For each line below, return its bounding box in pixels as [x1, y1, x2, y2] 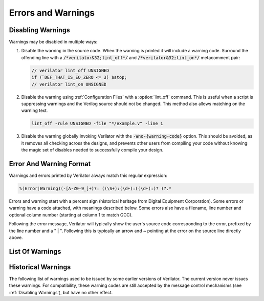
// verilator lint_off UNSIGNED [31, 67, 110, 73]
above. [9, 235, 23, 240]
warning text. [21, 107, 48, 113]
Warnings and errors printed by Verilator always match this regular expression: [9, 172, 168, 178]
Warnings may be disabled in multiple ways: [9, 39, 98, 45]
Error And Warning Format [9, 159, 91, 168]
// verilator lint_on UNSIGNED [31, 81, 107, 87]
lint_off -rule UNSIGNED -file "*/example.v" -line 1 [31, 121, 163, 127]
